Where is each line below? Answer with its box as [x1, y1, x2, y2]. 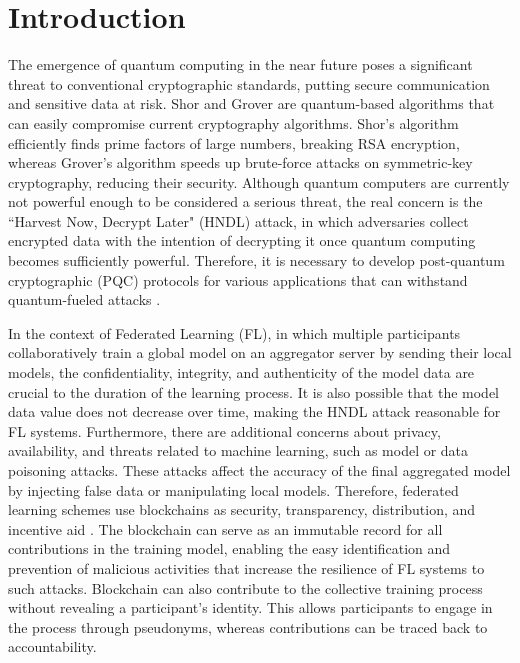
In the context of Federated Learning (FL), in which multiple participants [8, 322, 461, 343]
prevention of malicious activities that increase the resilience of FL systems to [8, 557, 485, 578]
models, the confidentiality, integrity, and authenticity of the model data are [8, 362, 475, 383]
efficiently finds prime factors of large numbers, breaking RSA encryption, [8, 132, 460, 153]
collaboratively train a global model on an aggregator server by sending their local [8, 342, 512, 363]
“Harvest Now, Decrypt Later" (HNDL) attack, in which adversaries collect [8, 210, 469, 231]
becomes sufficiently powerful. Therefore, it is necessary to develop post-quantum [8, 250, 505, 271]
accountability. [8, 636, 97, 657]
